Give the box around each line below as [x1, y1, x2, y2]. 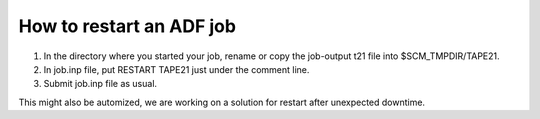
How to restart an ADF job [18, 15, 237, 37]
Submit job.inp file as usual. [43, 78, 158, 90]
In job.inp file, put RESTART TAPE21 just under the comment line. [43, 63, 310, 75]
